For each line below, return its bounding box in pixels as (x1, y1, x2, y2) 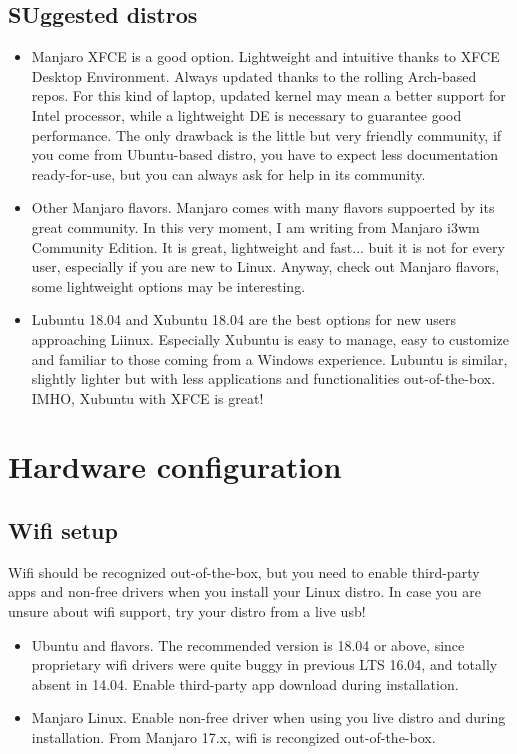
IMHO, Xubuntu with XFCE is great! (31, 387, 264, 408)
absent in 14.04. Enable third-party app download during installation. (31, 673, 459, 694)
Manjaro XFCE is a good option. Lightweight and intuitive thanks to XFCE (31, 46, 500, 67)
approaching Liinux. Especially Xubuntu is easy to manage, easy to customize (31, 328, 509, 349)
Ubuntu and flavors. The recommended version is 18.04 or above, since (31, 634, 465, 655)
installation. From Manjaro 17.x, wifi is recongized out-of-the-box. (31, 727, 436, 748)
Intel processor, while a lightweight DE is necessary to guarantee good (31, 104, 462, 125)
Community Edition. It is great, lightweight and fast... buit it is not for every (31, 236, 505, 257)
